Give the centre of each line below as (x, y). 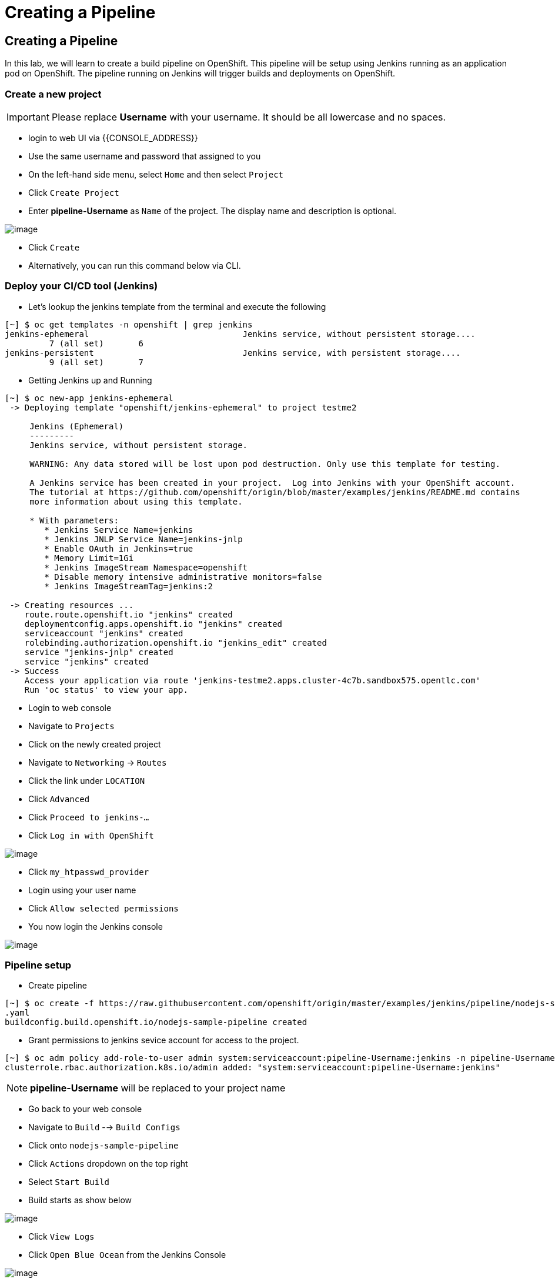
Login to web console (70, 707)
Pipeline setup (38, 965)
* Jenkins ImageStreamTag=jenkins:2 (129, 586)
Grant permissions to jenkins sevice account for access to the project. (164, 1040)
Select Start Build (69, 1182)
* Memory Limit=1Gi (89, 558)
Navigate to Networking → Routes (98, 762)
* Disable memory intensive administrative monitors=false (183, 577)
